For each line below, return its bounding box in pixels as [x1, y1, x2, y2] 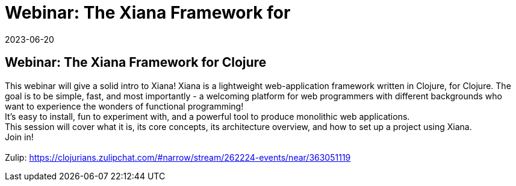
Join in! [5, 131, 34, 142]
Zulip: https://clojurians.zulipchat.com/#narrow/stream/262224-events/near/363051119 [5, 152, 351, 163]
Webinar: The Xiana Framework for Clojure [5, 55, 267, 70]
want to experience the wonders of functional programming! [5, 101, 244, 111]
